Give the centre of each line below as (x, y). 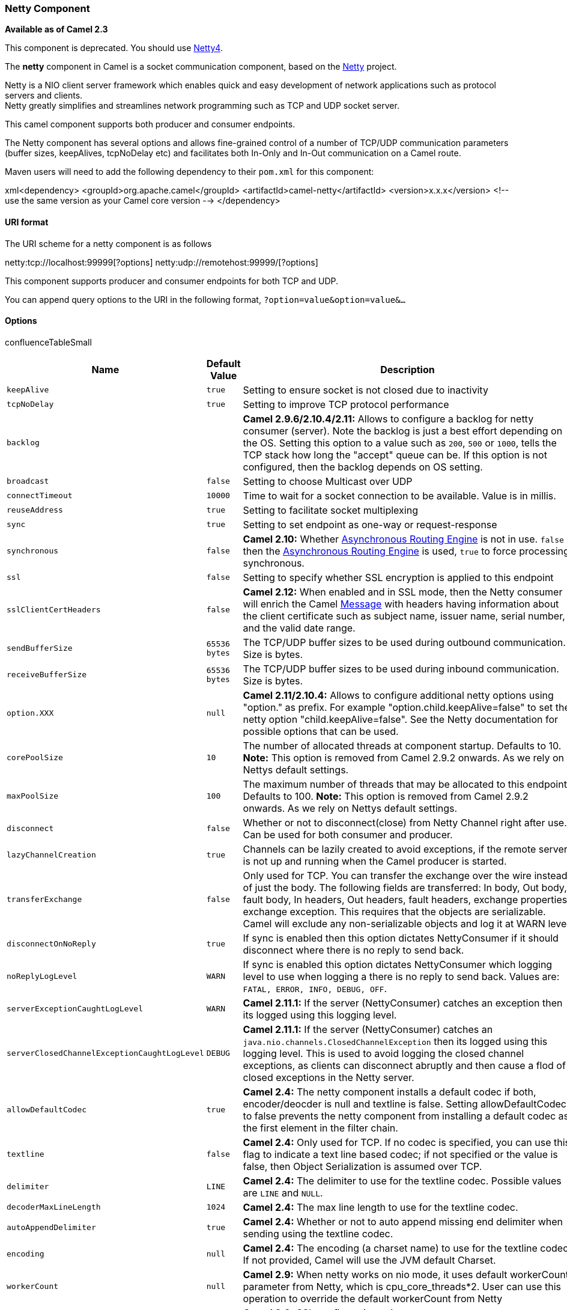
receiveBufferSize (47, 675)
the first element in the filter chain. (320, 1128)
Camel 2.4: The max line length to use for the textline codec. (381, 1207)
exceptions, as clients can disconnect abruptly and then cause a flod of (404, 1065)
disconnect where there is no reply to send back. (353, 950)
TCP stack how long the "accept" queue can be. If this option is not (395, 455)
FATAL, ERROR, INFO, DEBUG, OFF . (315, 988)
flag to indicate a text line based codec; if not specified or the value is (400, 1154)
